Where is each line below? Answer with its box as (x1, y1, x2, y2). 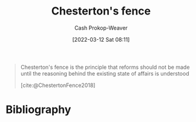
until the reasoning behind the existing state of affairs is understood (20, 69, 189, 77)
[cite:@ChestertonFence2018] (20, 82, 96, 89)
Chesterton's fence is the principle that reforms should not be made (20, 63, 190, 71)
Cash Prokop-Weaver (74, 24, 128, 31)
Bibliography (5, 103, 71, 117)
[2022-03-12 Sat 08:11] (72, 36, 130, 43)
